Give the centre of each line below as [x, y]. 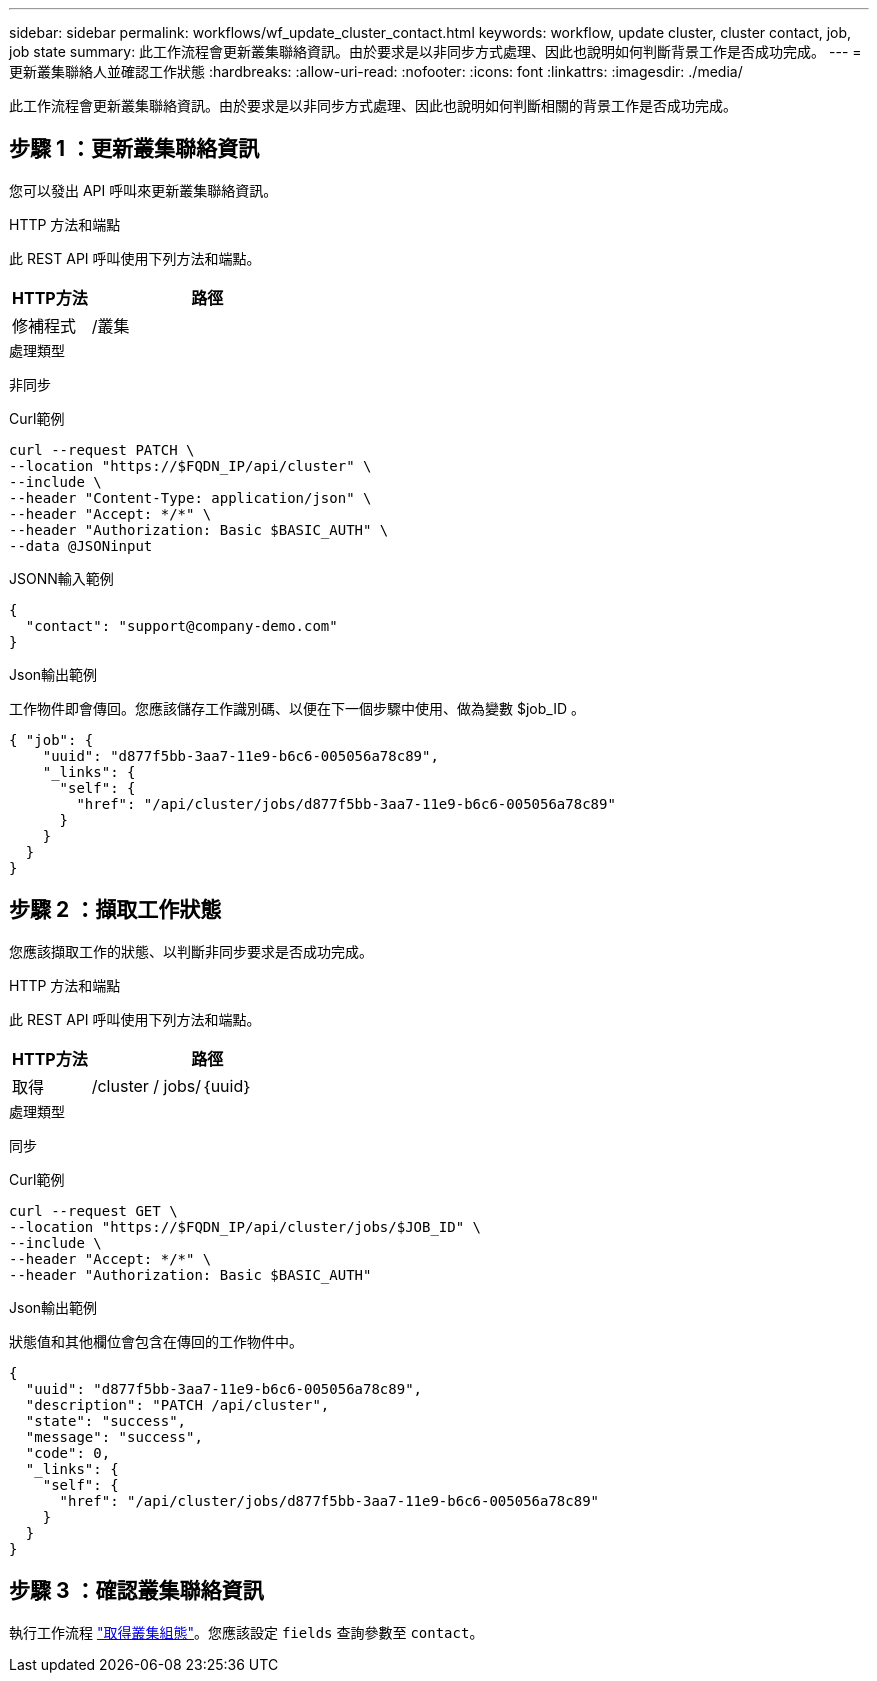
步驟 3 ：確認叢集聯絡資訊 [136, 1591]
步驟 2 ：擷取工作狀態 [115, 910]
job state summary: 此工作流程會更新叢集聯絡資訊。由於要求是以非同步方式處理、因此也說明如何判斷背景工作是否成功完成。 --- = [435, 51]
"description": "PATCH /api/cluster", [177, 1404]
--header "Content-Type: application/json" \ [190, 497]
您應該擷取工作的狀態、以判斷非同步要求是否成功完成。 [191, 951]
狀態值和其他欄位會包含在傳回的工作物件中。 [156, 1341]
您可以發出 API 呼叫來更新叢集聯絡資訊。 [143, 190]
